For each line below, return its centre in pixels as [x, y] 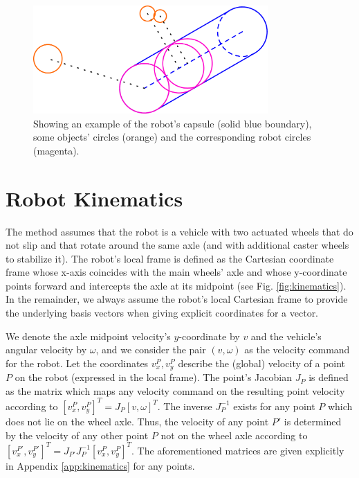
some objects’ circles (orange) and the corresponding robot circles [172, 137]
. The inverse [185, 406]
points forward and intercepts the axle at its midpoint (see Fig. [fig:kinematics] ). [176, 285]
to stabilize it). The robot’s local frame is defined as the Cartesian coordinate [170, 258]
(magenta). [56, 150]
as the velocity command [297, 349]
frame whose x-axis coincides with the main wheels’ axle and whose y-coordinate [176, 272]
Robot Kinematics [94, 198]
